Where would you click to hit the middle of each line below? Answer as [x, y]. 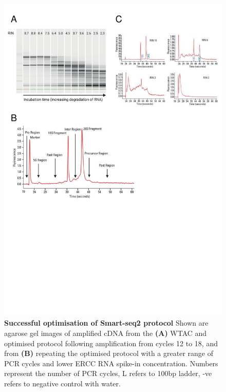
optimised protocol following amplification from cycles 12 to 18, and [111, 343]
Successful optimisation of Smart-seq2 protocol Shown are [106, 323]
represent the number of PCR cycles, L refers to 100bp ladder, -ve [108, 373]
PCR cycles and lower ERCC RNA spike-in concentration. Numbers [111, 363]
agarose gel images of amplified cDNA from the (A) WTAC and [106, 333]
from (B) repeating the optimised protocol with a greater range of [109, 353]
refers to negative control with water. [62, 383]
